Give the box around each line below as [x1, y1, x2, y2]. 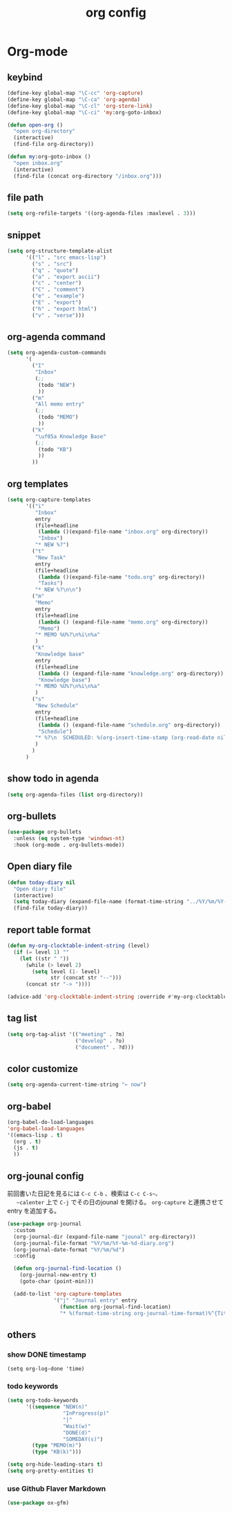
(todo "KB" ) [37, 446, 72, 453]
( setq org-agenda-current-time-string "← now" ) [7, 1081, 147, 1088]
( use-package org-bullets [7, 828, 81, 835]
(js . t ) [13, 1144, 39, 1152]
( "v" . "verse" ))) [32, 311, 85, 319]
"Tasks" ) [37, 580, 64, 587]
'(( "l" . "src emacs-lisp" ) [25, 254, 107, 261]
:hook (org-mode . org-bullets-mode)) [13, 842, 126, 849]
